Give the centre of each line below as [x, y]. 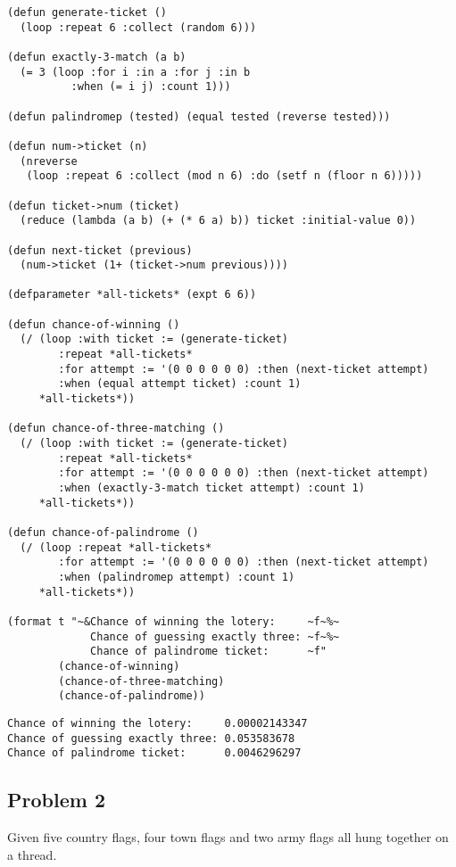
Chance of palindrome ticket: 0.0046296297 [154, 753]
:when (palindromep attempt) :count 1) [177, 577]
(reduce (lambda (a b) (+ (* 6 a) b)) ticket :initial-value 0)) [218, 221]
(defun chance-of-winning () [94, 324]
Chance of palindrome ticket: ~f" [208, 652]
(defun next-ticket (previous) [100, 250]
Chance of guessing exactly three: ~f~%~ [215, 636]
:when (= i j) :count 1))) [151, 87]
